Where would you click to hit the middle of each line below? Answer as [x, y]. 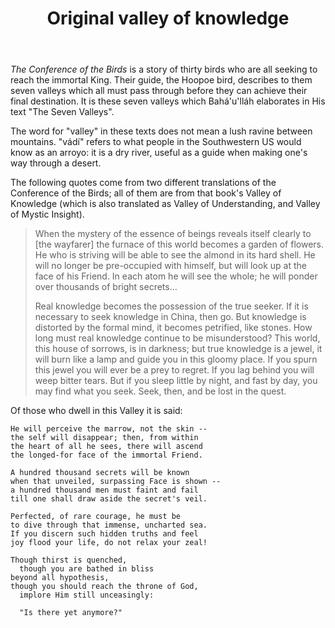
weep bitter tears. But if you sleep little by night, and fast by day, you [176, 381]
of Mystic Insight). [47, 214]
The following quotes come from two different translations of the [143, 183]
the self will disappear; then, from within [104, 438]
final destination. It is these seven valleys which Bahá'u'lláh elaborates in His [168, 101]
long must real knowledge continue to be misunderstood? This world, [177, 338]
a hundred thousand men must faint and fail [104, 490]
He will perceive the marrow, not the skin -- [109, 429]
